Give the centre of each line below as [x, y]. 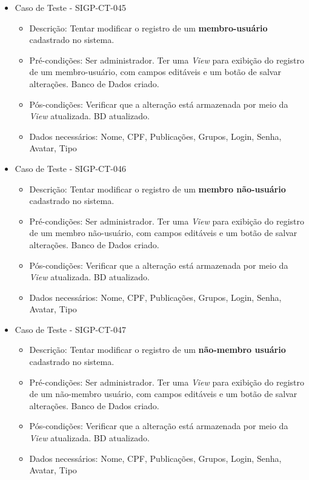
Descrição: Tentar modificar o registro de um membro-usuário [148, 28]
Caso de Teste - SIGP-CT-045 [70, 7]
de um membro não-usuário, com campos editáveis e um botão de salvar [163, 233]
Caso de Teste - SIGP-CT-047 [70, 329]
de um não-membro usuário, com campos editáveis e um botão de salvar [163, 394]
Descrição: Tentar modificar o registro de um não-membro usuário [158, 350]
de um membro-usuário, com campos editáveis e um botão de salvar [155, 72]
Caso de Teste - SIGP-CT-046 [70, 168]
